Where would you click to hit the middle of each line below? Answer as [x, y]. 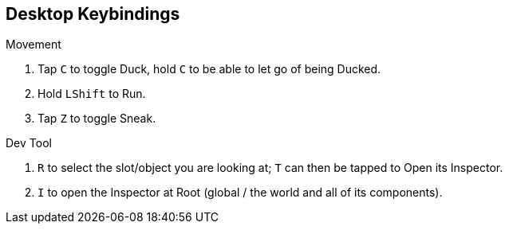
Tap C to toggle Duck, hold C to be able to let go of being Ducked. [209, 69]
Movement [34, 45]
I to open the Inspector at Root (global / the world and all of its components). [240, 193]
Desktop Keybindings [93, 14]
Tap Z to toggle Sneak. [97, 119]
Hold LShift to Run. [92, 94]
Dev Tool [29, 143]
